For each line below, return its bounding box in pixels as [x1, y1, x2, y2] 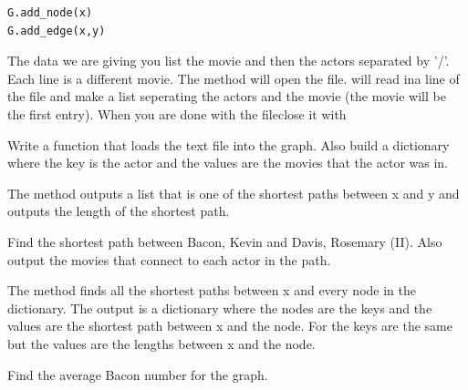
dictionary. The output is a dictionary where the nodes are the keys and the [7, 298, 432, 317]
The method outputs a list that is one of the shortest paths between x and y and [7, 183, 460, 202]
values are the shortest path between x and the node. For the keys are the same [7, 316, 452, 335]
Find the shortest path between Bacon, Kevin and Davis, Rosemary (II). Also [7, 231, 442, 251]
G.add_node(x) [7, 6, 93, 19]
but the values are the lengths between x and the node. [7, 334, 316, 353]
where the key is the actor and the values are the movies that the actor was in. [7, 153, 448, 172]
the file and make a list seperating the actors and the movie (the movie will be [7, 87, 446, 106]
